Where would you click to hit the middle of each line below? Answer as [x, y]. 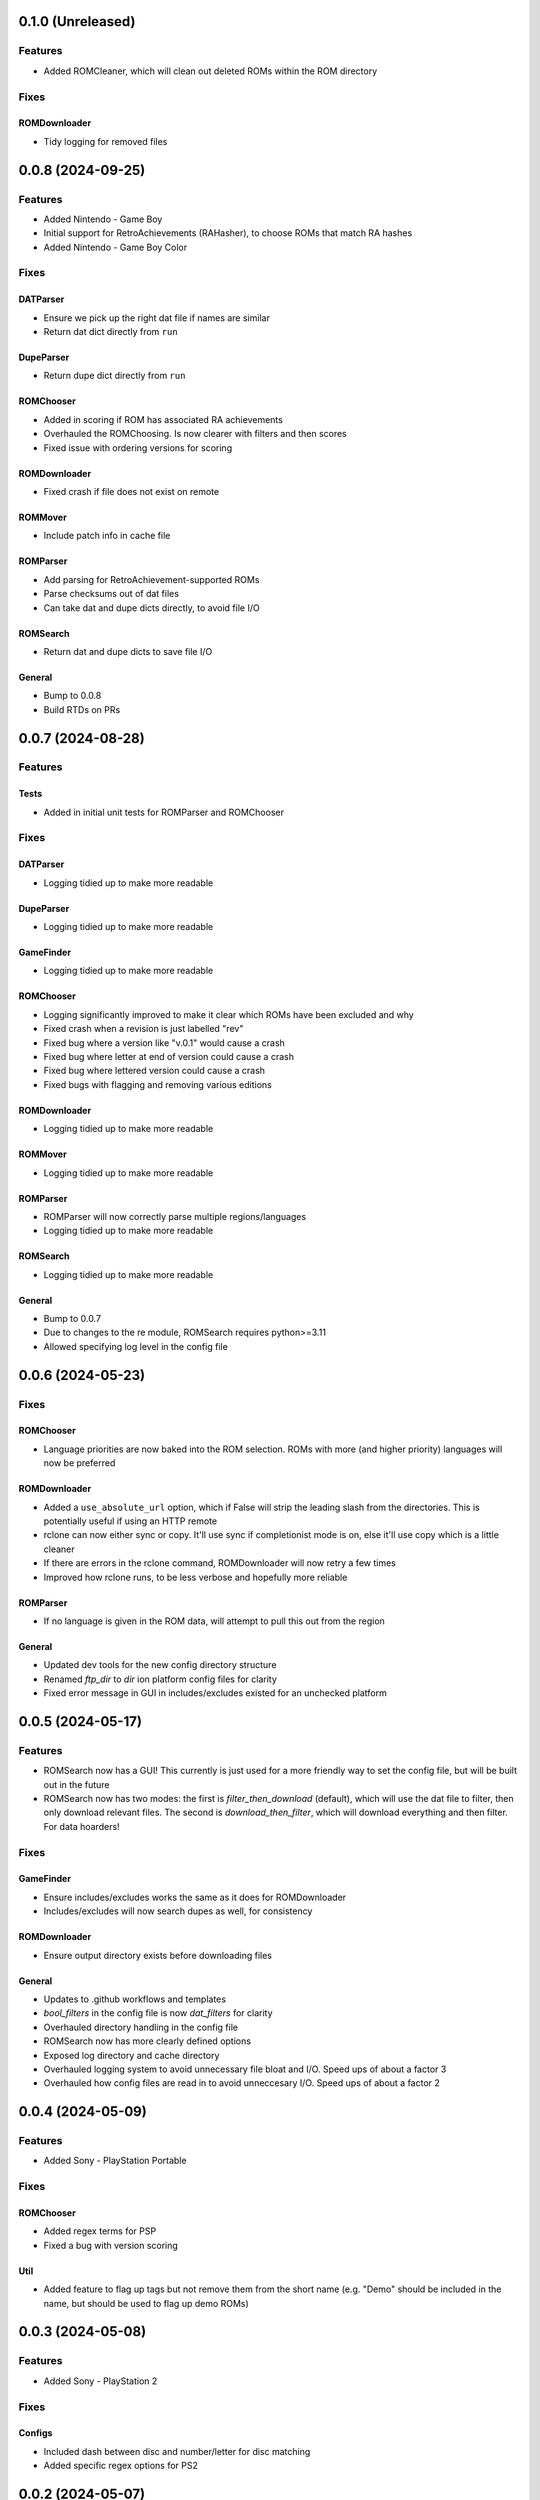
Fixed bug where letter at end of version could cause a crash [169, 1056]
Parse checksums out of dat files [111, 594]
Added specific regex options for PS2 [121, 2466]
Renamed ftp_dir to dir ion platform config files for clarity [160, 1679]
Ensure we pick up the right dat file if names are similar [156, 317]
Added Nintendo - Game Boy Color [115, 247]
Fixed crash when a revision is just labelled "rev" [143, 1029]
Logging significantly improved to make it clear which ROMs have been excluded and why [228, 1014]
